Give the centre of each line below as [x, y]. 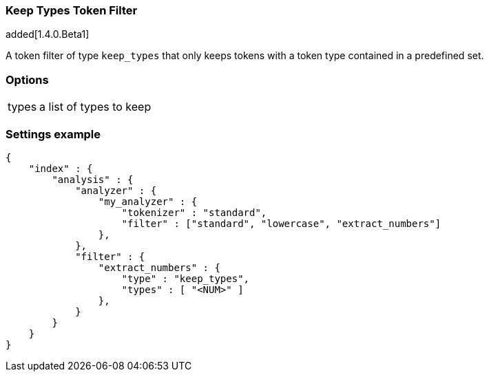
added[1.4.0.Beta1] [48, 34]
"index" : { [61, 168]
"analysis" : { [93, 179]
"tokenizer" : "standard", [194, 212]
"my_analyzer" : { [148, 201]
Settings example [53, 134]
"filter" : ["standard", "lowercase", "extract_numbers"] [281, 223]
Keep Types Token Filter [72, 10]
